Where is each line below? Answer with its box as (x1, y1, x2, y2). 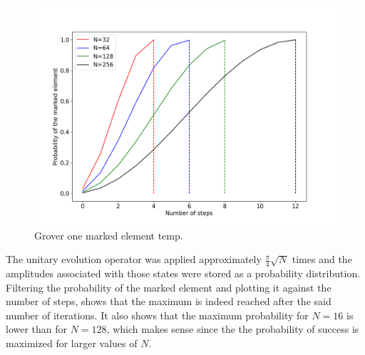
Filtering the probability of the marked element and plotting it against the (6, 279, 331, 294)
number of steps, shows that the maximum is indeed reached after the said (6, 294, 331, 309)
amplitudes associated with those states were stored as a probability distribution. (6, 266, 361, 281)
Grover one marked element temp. (34, 227, 183, 242)
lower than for (6, 321, 68, 336)
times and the (292, 252, 352, 267)
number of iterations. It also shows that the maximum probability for (6, 307, 309, 322)
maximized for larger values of (6, 336, 138, 351)
